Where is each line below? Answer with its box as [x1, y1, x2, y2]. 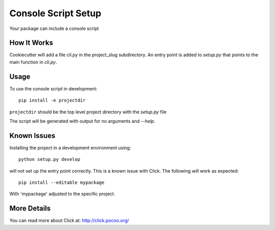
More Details [9, 204, 51, 213]
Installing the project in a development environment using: [9, 145, 131, 151]
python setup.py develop [18, 156, 80, 162]
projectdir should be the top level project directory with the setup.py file [9, 109, 167, 115]
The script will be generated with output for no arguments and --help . [9, 118, 155, 124]
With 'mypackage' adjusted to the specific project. [9, 191, 116, 197]
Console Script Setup [9, 8, 101, 19]
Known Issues [9, 131, 56, 140]
